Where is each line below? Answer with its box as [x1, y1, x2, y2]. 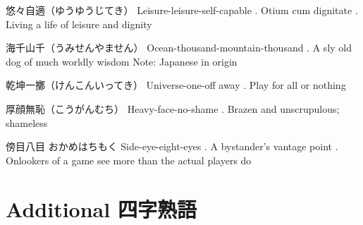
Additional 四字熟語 [6, 194, 197, 223]
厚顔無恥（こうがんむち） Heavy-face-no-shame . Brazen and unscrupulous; [6, 101, 340, 116]
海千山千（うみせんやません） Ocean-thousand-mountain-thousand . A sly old [6, 40, 352, 55]
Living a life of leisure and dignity [6, 16, 152, 31]
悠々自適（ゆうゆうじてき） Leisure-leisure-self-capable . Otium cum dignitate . [6, 3, 358, 17]
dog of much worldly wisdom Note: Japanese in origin [6, 54, 238, 68]
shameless [6, 115, 48, 130]
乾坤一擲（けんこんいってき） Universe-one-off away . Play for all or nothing [6, 78, 346, 92]
